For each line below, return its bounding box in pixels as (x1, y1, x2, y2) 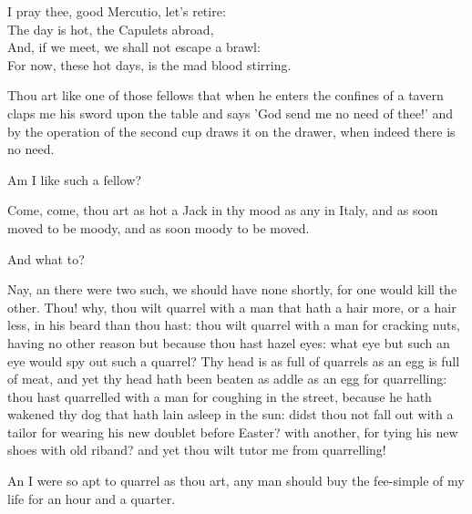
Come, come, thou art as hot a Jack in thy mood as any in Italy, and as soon (7, 200, 438, 220)
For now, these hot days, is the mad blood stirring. (7, 55, 292, 74)
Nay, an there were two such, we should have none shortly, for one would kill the (7, 280, 457, 299)
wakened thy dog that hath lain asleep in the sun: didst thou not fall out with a (7, 405, 454, 424)
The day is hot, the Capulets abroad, (7, 19, 214, 38)
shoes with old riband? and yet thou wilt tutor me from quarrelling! (7, 440, 386, 459)
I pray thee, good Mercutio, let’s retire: (7, 2, 226, 20)
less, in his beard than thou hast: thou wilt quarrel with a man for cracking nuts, (7, 315, 460, 334)
